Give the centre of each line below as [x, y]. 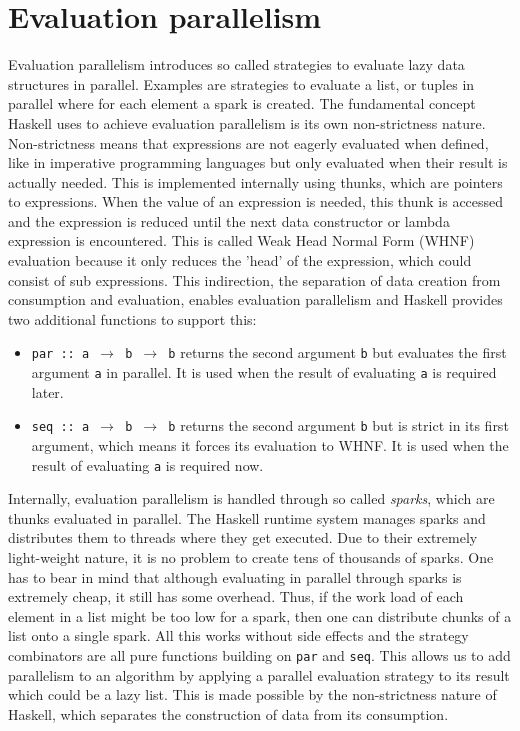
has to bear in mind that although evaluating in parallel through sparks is [235, 576]
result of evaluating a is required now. [147, 464]
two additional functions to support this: [132, 318]
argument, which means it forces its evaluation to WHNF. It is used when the [270, 445]
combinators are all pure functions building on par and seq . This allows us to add [259, 655]
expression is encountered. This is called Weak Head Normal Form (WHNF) [241, 240]
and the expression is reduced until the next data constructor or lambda [229, 220]
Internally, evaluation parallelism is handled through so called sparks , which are [251, 498]
